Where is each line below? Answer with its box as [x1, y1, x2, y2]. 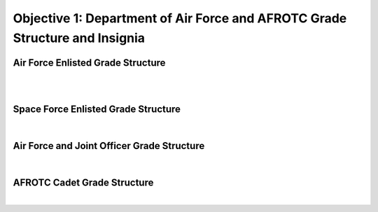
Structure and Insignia [13, 30, 146, 45]
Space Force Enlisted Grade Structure [13, 104, 181, 115]
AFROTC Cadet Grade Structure [13, 176, 154, 188]
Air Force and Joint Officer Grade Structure [13, 140, 205, 152]
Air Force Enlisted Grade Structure [13, 57, 166, 69]
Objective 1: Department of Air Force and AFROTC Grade [13, 10, 347, 26]
